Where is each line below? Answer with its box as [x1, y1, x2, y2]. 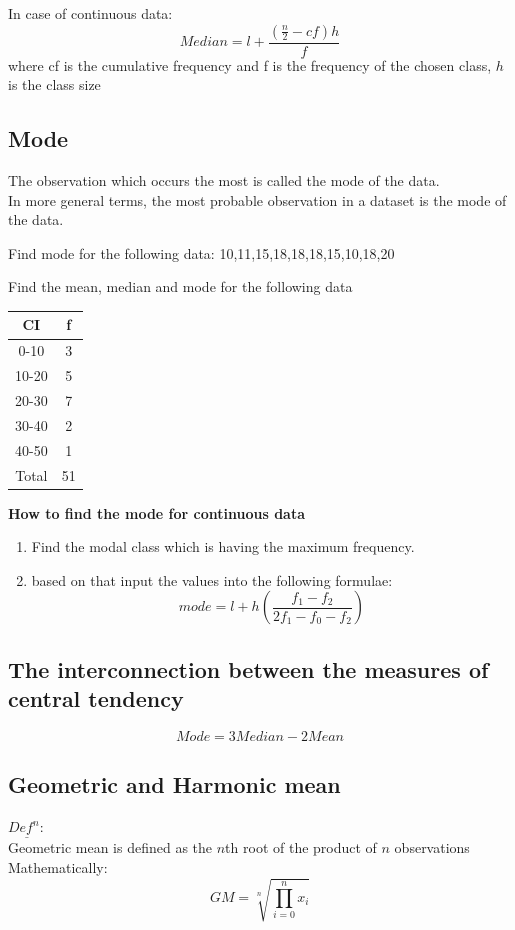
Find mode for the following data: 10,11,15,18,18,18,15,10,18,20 [8, 242, 395, 263]
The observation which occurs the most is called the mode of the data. [8, 170, 440, 191]
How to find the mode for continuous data [8, 502, 306, 523]
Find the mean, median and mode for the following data [8, 276, 353, 297]
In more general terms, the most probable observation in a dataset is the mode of [8, 189, 507, 210]
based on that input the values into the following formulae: [31, 569, 393, 590]
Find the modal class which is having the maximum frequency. [31, 536, 415, 557]
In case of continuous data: [8, 3, 173, 23]
